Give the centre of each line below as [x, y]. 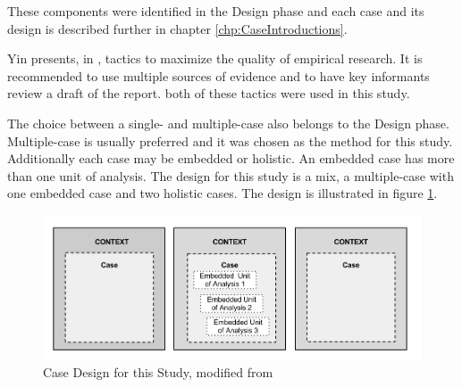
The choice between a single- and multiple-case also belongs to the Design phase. [228, 123]
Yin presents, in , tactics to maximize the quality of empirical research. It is [215, 58]
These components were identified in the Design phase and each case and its [216, 11]
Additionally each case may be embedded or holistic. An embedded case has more [231, 158]
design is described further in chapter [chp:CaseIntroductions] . [177, 28]
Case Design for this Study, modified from [158, 372]
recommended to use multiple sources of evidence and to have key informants [218, 75]
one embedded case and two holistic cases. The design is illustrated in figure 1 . [223, 193]
